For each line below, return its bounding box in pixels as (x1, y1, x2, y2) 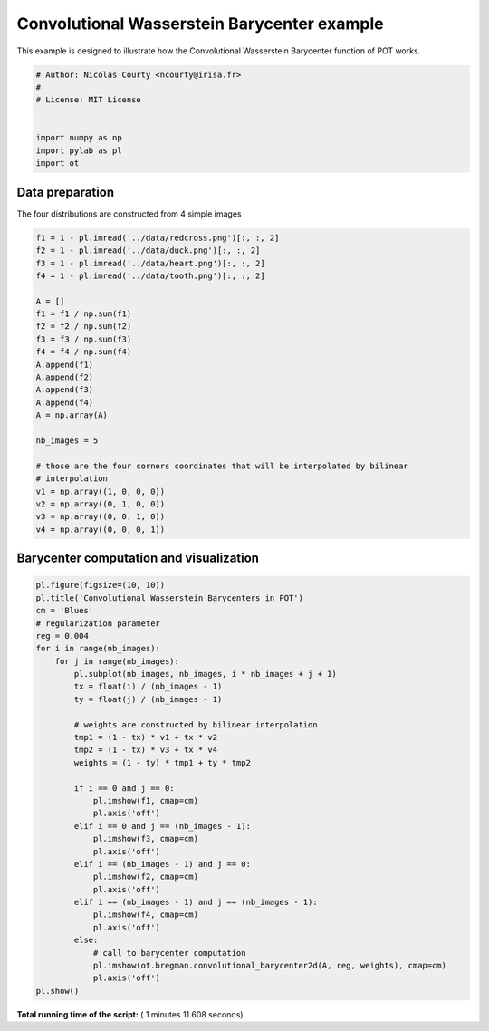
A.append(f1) (35, 359, 94, 370)
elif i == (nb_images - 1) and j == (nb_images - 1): (73, 897, 318, 908)
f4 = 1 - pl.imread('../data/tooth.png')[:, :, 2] (35, 270, 266, 281)
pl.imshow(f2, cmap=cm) (92, 872, 199, 882)
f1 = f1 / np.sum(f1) (35, 309, 132, 319)
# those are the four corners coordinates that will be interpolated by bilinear (35, 460, 409, 471)
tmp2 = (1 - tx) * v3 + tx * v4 (73, 745, 217, 756)
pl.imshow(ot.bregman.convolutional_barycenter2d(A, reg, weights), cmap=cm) (92, 960, 447, 971)
